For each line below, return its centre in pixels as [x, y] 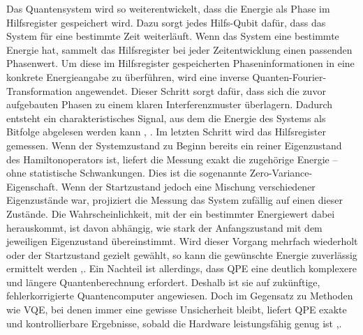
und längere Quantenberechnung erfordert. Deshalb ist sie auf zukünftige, [163, 282]
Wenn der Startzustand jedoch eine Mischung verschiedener [188, 186]
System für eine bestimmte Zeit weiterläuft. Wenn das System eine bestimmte [173, 36]
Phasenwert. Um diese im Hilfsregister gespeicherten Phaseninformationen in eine [180, 63]
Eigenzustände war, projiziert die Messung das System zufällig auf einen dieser [175, 200]
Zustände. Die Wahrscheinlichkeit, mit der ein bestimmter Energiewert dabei [171, 213]
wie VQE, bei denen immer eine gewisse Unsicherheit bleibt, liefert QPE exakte [177, 310]
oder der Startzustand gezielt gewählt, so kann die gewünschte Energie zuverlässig [182, 254]
